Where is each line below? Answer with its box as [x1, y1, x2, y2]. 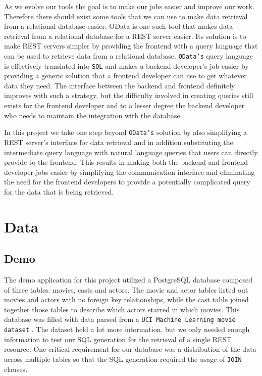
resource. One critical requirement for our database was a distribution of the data [4, 344, 256, 354]
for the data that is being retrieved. [4, 186, 114, 197]
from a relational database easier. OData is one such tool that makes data [4, 21, 233, 31]
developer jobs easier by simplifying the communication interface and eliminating [4, 166, 255, 177]
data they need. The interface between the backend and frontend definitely [4, 80, 235, 90]
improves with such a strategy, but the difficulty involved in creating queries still [4, 90, 253, 101]
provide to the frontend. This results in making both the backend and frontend [4, 157, 248, 167]
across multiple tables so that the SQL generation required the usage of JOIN [4, 353, 242, 364]
